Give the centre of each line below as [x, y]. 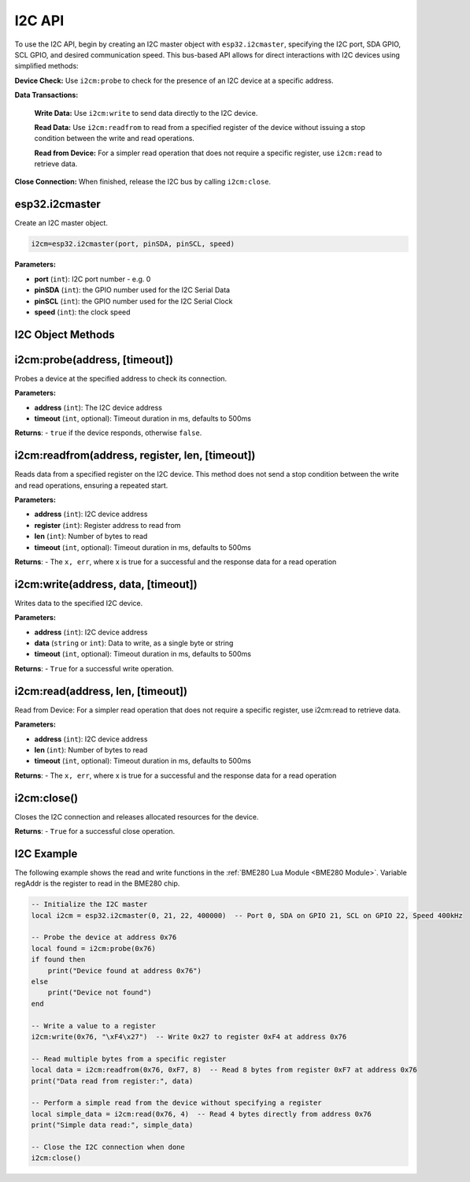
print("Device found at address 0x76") [125, 970]
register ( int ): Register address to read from [107, 525]
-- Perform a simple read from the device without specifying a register [176, 1103]
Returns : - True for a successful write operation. [94, 668]
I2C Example [46, 854]
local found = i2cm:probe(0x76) [94, 948]
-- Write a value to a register [94, 1026]
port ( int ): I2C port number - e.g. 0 [93, 279]
